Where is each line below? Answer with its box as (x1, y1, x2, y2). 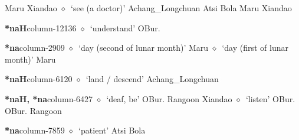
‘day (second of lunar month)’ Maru (78, 41, 209, 54)
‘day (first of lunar (222, 41, 288, 54)
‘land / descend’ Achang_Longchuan (86, 73, 219, 85)
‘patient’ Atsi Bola (78, 124, 146, 136)
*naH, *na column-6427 (5, 92, 93, 105)
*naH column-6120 (5, 73, 73, 85)
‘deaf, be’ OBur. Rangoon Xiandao (106, 92, 232, 105)
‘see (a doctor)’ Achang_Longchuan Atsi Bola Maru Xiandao (71, 2, 292, 14)
